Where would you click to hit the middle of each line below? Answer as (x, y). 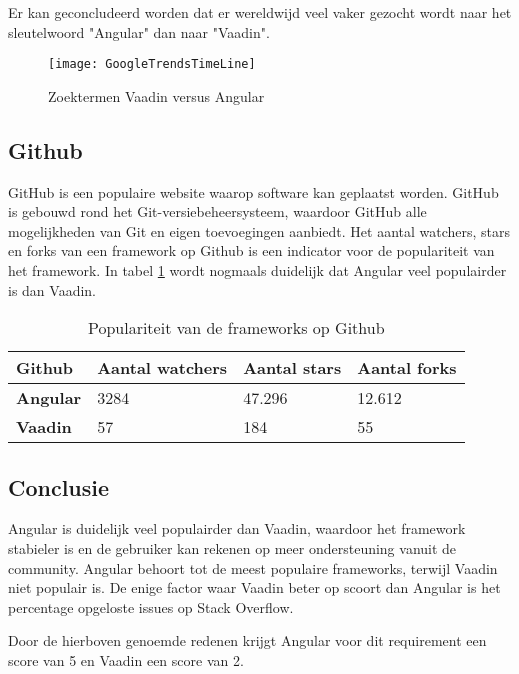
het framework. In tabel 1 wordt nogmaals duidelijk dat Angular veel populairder (257, 270)
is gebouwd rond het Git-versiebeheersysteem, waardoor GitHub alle (217, 211)
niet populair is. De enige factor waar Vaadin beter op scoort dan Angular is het (254, 587)
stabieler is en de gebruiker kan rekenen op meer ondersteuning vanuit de (232, 548)
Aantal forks (407, 368)
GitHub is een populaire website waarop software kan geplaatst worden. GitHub (253, 191)
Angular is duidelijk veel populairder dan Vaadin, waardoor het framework (237, 528)
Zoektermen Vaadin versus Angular (156, 95)
